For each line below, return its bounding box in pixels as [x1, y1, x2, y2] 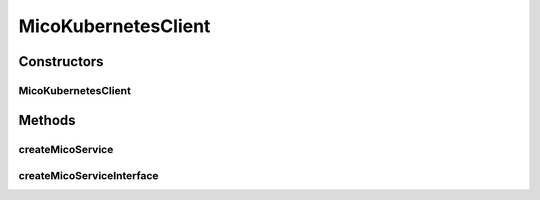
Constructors [18, 53, 104, 70]
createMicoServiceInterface [18, 169, 159, 183]
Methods [18, 111, 76, 129]
